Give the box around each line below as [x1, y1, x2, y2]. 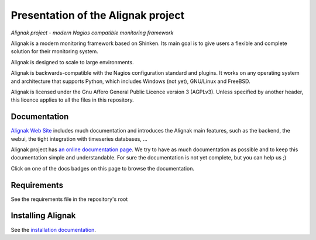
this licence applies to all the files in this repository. [11, 96, 134, 103]
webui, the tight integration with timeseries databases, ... [11, 135, 147, 142]
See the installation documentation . [11, 226, 97, 233]
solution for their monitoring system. [11, 48, 99, 55]
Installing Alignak [11, 211, 76, 221]
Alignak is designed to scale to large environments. [11, 58, 134, 65]
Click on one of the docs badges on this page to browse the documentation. [11, 165, 194, 172]
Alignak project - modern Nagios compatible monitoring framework [11, 29, 174, 36]
